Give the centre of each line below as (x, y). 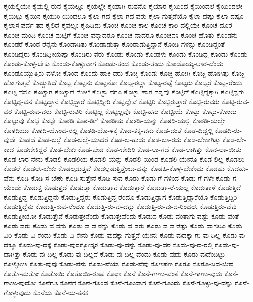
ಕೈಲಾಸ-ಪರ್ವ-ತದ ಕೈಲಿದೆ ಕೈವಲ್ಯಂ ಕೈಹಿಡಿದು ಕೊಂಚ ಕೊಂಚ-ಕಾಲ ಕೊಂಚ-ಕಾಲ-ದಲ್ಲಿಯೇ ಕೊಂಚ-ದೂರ (118, 25)
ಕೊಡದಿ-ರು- (229, 130)
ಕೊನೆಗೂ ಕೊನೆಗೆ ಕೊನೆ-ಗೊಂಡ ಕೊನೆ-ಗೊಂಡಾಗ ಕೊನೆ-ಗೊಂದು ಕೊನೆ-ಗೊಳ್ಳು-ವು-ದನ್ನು (136, 283)
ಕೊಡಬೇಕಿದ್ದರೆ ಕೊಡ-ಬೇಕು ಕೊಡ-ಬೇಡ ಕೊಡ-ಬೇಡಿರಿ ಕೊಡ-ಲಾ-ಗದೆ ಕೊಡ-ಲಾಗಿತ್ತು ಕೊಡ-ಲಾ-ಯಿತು (129, 149)
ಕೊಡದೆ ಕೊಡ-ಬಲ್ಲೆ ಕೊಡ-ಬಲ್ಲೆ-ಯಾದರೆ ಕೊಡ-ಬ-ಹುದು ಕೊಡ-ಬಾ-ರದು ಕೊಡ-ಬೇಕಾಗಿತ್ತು (119, 140)
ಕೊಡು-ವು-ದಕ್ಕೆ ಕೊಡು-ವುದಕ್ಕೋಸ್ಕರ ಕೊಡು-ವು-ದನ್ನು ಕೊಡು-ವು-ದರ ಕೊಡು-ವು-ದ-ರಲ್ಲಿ (116, 244)
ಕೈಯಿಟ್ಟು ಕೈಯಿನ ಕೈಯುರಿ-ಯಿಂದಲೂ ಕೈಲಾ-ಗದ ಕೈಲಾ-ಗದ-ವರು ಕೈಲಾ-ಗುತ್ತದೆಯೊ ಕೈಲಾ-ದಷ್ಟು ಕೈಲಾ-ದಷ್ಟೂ (124, 15)
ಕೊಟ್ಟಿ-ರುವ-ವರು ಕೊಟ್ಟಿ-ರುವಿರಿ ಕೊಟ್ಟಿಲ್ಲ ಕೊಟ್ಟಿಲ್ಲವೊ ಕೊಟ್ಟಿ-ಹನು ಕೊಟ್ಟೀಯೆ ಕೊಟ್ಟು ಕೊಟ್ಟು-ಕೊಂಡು (126, 111)
